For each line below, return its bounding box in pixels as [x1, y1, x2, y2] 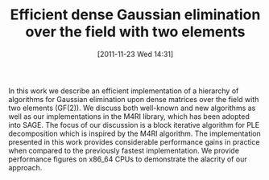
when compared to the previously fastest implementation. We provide [8, 145, 240, 155]
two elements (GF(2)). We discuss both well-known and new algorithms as [8, 103, 256, 112]
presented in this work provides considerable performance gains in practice [8, 137, 260, 146]
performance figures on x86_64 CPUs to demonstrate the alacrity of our [8, 154, 247, 164]
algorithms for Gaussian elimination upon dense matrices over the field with [8, 94, 259, 104]
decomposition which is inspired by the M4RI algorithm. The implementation [8, 129, 262, 138]
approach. [8, 162, 43, 172]
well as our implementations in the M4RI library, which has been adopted [8, 111, 250, 121]
